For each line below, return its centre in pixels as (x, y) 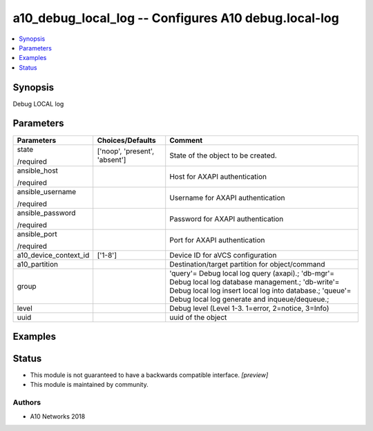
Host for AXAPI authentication (218, 176)
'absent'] (112, 160)
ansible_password (46, 213)
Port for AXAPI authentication (217, 240)
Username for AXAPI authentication (227, 198)
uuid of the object (198, 317)
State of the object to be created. (223, 155)
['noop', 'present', (126, 151)
